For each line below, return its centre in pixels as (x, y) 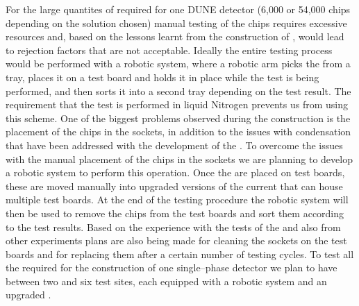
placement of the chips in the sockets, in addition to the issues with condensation (178, 131)
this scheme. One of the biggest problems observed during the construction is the (178, 118)
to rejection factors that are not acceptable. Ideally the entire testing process (169, 50)
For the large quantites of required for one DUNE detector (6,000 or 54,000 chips (178, 9)
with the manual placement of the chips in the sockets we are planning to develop (179, 159)
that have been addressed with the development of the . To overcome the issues (174, 145)
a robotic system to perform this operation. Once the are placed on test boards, (175, 172)
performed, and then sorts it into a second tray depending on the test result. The (178, 91)
